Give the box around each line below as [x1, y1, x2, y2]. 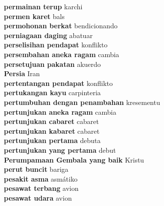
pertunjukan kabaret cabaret [4, 125, 100, 136]
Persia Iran [4, 68, 40, 79]
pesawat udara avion [4, 192, 72, 203]
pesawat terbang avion [4, 183, 79, 193]
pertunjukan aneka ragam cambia [4, 106, 117, 117]
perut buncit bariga [4, 164, 69, 174]
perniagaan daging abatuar [4, 30, 93, 40]
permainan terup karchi [4, 1, 83, 11]
